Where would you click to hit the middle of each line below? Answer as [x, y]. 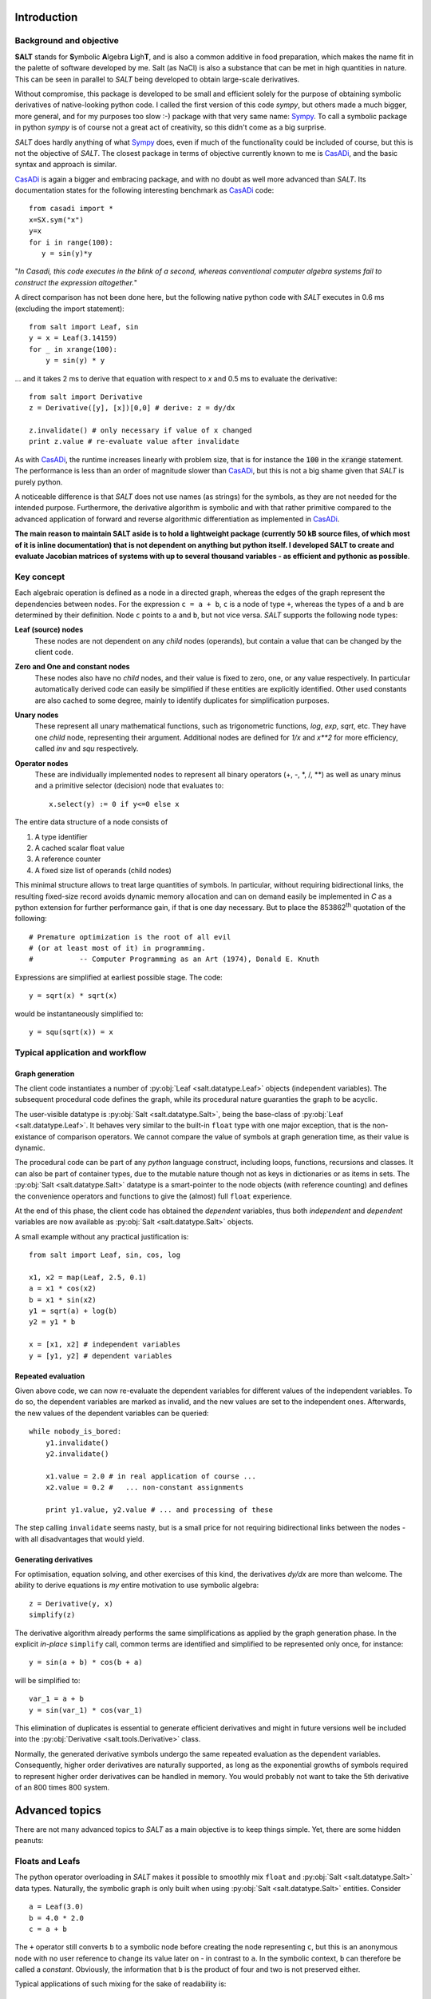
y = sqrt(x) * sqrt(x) [73, 996]
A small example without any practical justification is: [102, 1236]
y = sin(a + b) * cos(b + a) [86, 1662]
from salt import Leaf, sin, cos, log [105, 1255]
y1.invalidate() [77, 1442]
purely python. [39, 482]
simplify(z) [52, 1615]
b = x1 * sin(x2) [63, 1300]
